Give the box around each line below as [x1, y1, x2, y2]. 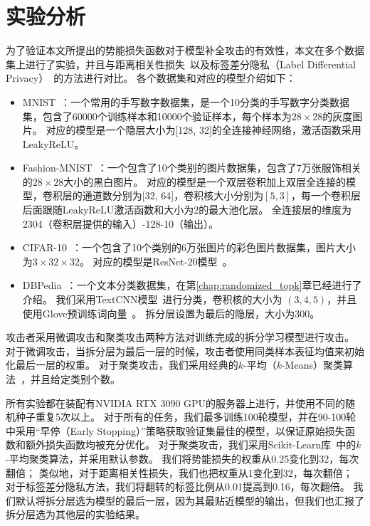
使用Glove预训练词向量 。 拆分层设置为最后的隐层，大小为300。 [22, 305, 320, 320]
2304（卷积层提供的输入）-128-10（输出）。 [22, 216, 219, 231]
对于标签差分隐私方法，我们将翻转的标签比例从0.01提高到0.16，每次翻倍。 [6, 479, 350, 494]
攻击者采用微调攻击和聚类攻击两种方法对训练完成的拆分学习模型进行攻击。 [6, 330, 354, 344]
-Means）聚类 [281, 357, 343, 372]
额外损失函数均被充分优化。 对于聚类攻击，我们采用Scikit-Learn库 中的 [25, 437, 356, 452]
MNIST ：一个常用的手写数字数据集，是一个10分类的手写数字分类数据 [22, 94, 350, 109]
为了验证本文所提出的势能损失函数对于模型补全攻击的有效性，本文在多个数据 [6, 43, 364, 58]
